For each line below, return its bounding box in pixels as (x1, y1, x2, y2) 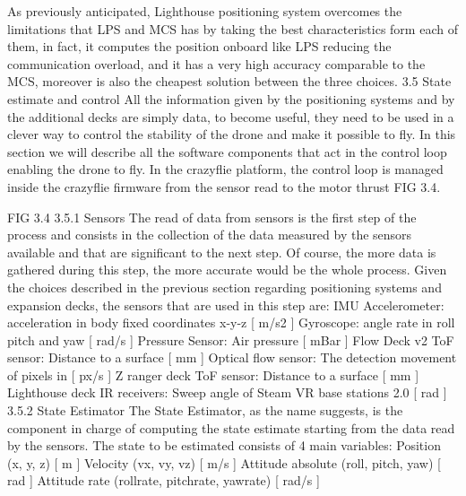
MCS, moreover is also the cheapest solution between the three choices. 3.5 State (7, 72, 452, 91)
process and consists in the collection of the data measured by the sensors (7, 225, 412, 244)
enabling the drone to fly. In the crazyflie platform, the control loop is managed (7, 160, 444, 178)
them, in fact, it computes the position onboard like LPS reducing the (7, 37, 392, 56)
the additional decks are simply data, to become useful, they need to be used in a (7, 107, 454, 126)
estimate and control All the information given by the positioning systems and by (7, 89, 455, 108)
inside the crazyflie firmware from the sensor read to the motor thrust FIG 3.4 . (7, 177, 441, 196)
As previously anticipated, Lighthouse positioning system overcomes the (7, 2, 402, 20)
